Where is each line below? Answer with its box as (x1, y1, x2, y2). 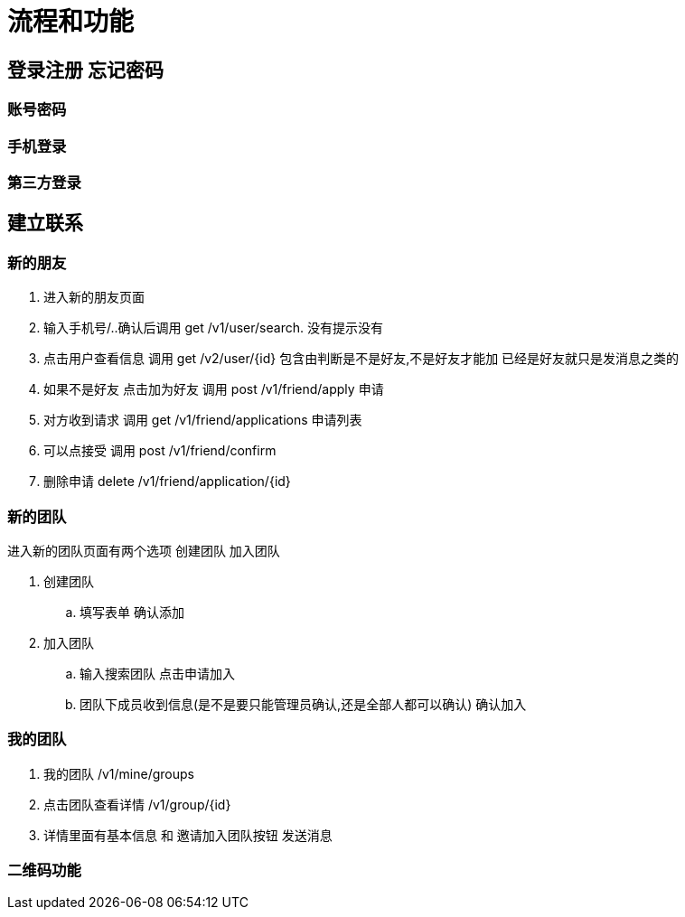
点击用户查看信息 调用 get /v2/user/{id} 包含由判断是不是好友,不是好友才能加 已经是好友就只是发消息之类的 (43, 351, 680, 367)
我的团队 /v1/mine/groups (43, 765, 194, 781)
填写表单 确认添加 (80, 604, 184, 620)
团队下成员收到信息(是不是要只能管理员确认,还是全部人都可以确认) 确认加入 (80, 696, 527, 712)
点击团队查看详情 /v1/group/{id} (43, 796, 231, 812)
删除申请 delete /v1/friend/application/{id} (43, 473, 291, 490)
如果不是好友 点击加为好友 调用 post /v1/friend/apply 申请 (43, 381, 384, 398)
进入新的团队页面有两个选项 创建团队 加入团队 (7, 542, 280, 558)
